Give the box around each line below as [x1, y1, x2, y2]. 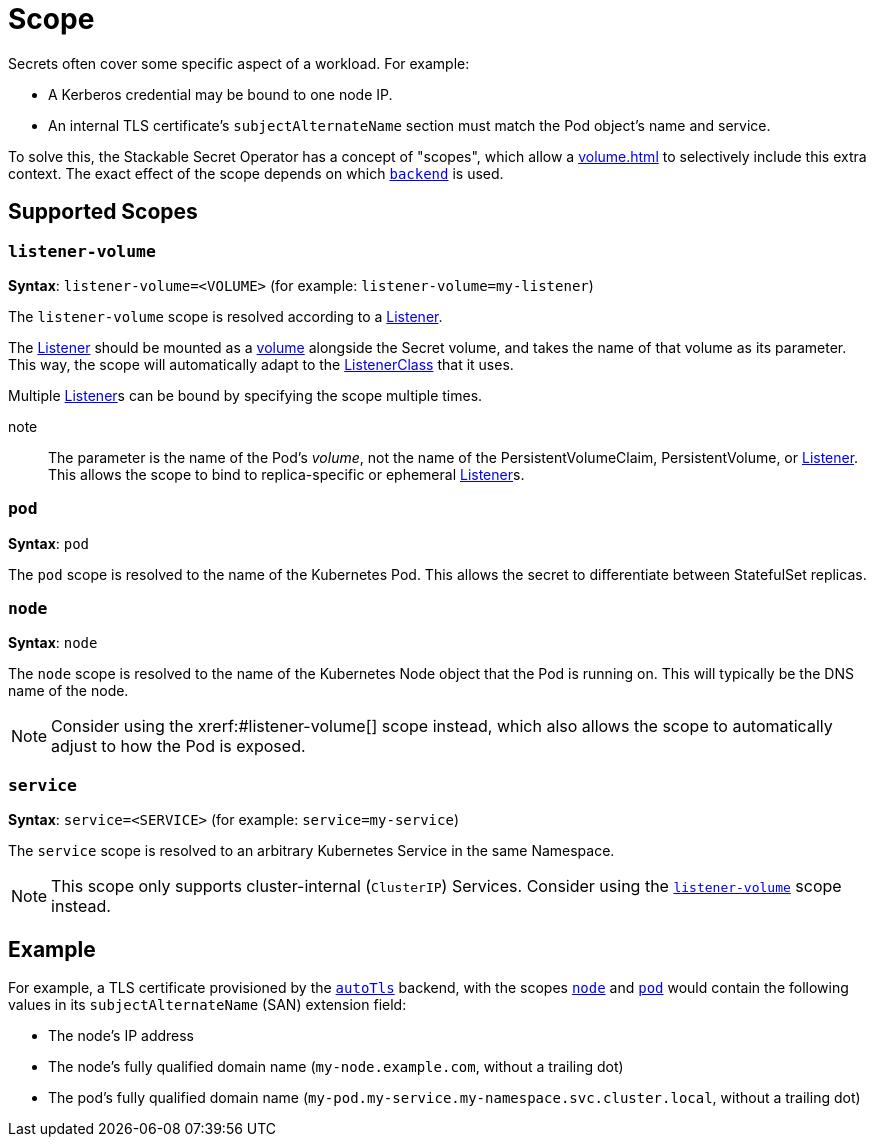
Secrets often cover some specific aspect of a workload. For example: [8, 54, 470, 72]
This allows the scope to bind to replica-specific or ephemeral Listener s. [48, 465, 525, 483]
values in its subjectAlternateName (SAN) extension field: [8, 996, 407, 1014]
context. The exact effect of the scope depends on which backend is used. [8, 164, 504, 182]
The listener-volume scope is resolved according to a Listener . [8, 307, 443, 325]
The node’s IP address [48, 1027, 195, 1045]
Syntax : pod [8, 534, 90, 552]
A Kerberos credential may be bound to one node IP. [48, 85, 393, 103]
